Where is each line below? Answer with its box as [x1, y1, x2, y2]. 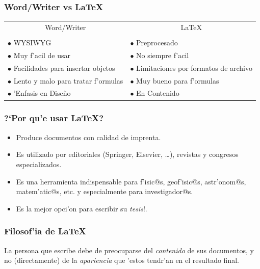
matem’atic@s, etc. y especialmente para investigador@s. [16, 186, 193, 197]
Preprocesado [136, 37, 178, 48]
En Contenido [136, 88, 179, 98]
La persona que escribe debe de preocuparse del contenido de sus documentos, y [4, 245, 254, 255]
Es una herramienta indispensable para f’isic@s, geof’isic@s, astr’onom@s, [16, 176, 246, 186]
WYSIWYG [13, 37, 51, 48]
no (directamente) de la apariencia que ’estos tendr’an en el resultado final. [4, 255, 239, 265]
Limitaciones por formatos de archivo [136, 62, 253, 73]
